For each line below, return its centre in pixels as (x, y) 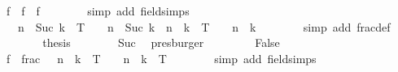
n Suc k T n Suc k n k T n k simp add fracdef (204, 26)
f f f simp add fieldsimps (98, 11)
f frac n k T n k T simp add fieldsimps (161, 58)
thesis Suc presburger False (161, 42)
